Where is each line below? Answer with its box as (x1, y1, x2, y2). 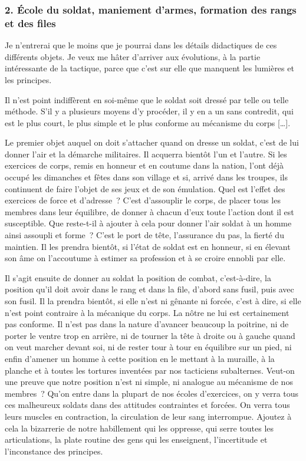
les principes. (5, 73, 52, 85)
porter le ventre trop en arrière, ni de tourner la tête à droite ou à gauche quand (5, 329, 295, 341)
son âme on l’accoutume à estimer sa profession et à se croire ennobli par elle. (5, 252, 286, 264)
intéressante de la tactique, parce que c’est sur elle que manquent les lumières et (5, 62, 294, 74)
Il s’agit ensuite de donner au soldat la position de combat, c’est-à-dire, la (5, 271, 271, 284)
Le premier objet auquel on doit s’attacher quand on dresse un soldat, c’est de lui (5, 136, 299, 149)
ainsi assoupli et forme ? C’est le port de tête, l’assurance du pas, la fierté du (5, 229, 284, 241)
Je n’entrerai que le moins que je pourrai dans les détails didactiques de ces (5, 39, 277, 51)
